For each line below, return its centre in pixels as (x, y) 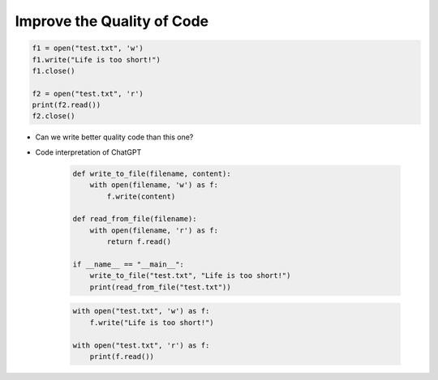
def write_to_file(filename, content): (152, 173)
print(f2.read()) (67, 105)
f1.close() (54, 70)
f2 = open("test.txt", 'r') (88, 94)
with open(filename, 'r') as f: (154, 230)
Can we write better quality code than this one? (114, 137)
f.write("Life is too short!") (152, 322)
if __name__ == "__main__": (128, 264)
